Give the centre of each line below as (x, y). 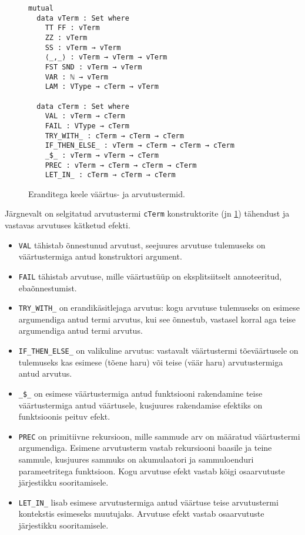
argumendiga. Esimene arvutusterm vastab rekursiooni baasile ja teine (145, 448)
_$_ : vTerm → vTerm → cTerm (102, 155)
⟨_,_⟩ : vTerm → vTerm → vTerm (106, 57)
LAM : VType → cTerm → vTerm (102, 87)
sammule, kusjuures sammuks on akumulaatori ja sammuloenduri (136, 459)
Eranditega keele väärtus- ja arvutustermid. (107, 193)
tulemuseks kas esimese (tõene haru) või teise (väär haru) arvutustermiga (151, 362)
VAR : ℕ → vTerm (77, 77)
